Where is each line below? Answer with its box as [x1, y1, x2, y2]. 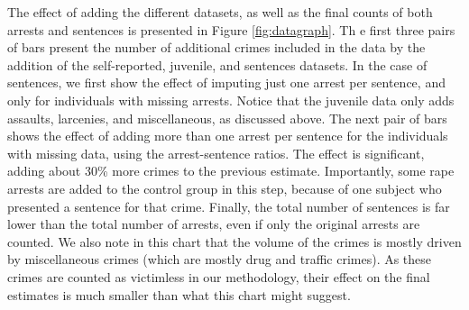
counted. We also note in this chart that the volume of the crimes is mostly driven [7, 232, 462, 251]
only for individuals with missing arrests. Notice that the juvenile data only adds [7, 90, 455, 109]
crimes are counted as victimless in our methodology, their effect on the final [7, 267, 430, 286]
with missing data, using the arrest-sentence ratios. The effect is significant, [7, 143, 425, 162]
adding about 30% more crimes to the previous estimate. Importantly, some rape [7, 161, 455, 180]
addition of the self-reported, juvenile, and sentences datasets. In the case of [7, 55, 428, 74]
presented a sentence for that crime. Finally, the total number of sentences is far [7, 196, 450, 215]
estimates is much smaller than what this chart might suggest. [7, 285, 351, 304]
